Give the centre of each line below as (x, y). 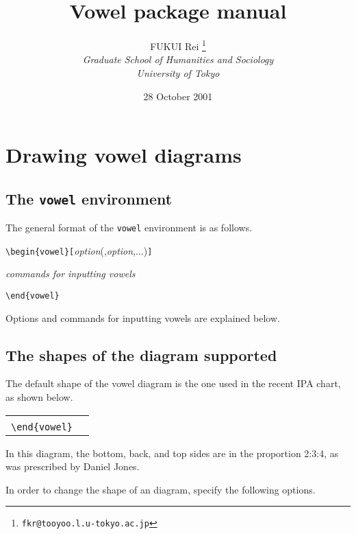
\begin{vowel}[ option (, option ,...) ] (79, 250)
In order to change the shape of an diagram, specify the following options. (161, 489)
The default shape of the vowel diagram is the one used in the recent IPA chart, (173, 383)
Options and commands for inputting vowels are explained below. (143, 317)
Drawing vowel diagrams (124, 155)
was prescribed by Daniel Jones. (73, 466)
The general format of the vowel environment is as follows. (129, 228)
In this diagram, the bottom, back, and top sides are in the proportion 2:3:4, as (172, 453)
